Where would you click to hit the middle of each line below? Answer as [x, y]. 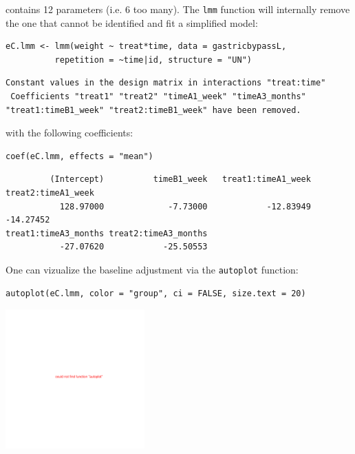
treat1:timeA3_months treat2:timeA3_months [107, 233]
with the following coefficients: [69, 133]
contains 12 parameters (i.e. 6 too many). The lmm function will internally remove [178, 9]
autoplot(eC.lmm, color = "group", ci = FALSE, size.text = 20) [156, 293]
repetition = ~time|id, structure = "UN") [153, 60]
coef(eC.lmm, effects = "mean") [79, 156]
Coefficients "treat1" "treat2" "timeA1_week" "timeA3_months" [158, 97]
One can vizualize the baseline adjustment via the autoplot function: [152, 269]
